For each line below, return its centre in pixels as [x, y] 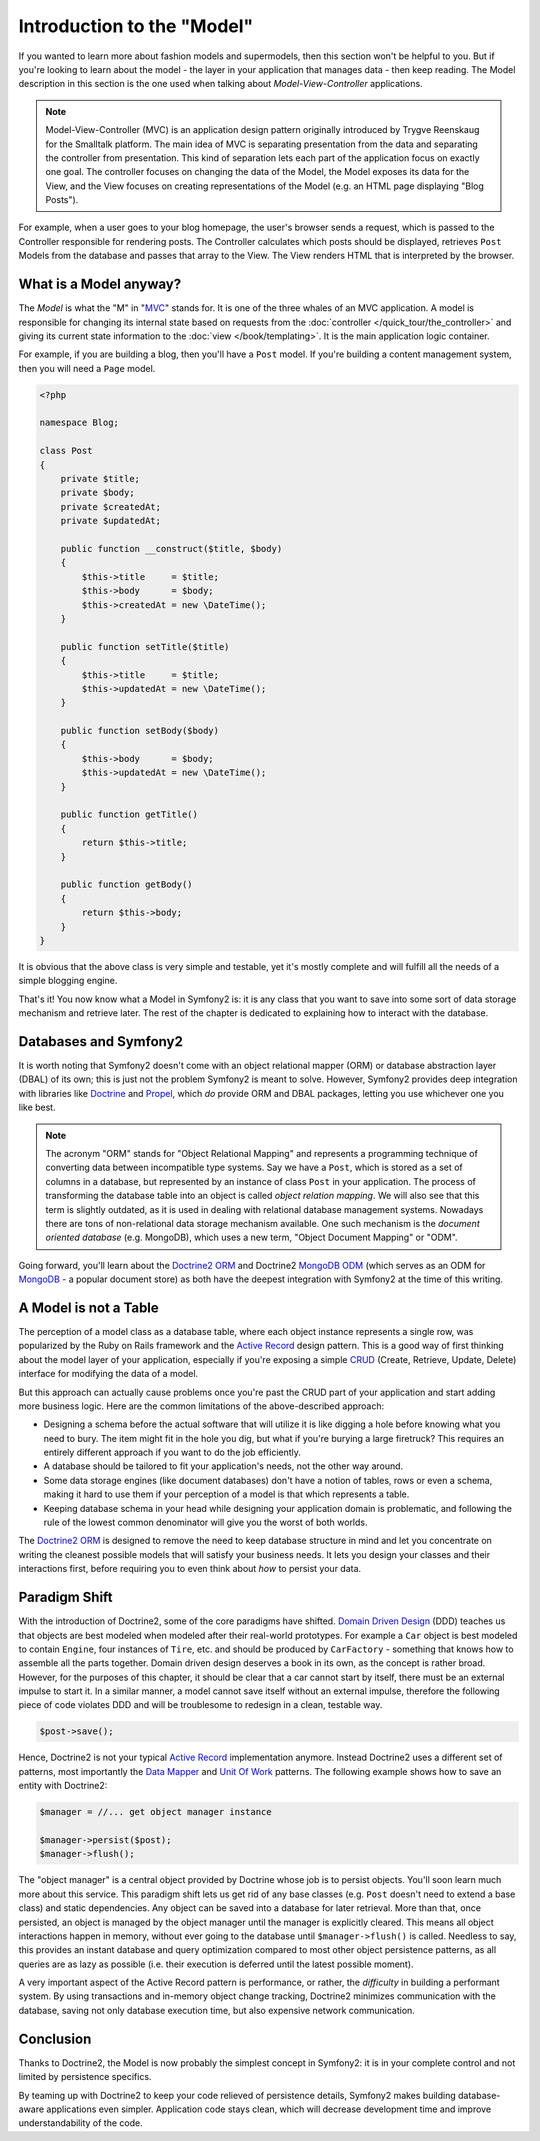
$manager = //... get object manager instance [155, 1812]
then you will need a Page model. [87, 368]
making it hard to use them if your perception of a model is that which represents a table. [226, 1494]
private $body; [97, 493]
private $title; [100, 479]
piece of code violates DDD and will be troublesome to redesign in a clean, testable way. [200, 1705]
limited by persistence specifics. [85, 2077]
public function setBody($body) [140, 731]
